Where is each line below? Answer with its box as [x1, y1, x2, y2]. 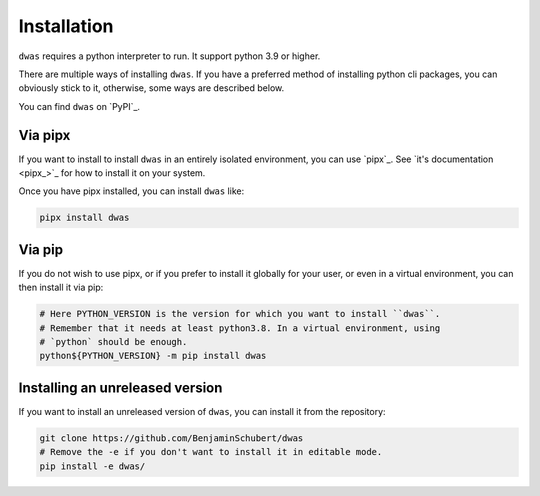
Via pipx [18, 126, 71, 144]
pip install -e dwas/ [39, 460, 146, 472]
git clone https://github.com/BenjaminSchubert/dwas [39, 432, 304, 444]
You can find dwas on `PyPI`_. [18, 100, 140, 112]
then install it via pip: [18, 281, 104, 294]
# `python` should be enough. [39, 336, 188, 348]
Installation [18, 15, 114, 37]
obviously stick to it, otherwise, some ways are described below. [18, 82, 285, 94]
